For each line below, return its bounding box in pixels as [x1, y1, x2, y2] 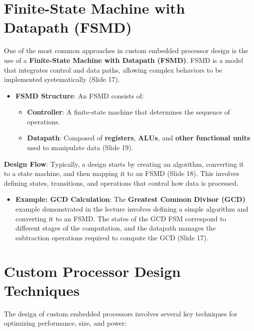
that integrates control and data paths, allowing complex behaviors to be [4, 64, 222, 75]
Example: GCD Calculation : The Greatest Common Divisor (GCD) [15, 194, 246, 204]
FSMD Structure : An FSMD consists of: [15, 90, 144, 100]
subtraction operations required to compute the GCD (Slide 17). [15, 232, 209, 242]
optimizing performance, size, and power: [4, 318, 127, 328]
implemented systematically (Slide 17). [4, 74, 120, 84]
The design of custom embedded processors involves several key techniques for [4, 308, 237, 318]
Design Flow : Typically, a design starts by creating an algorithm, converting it [4, 158, 244, 169]
